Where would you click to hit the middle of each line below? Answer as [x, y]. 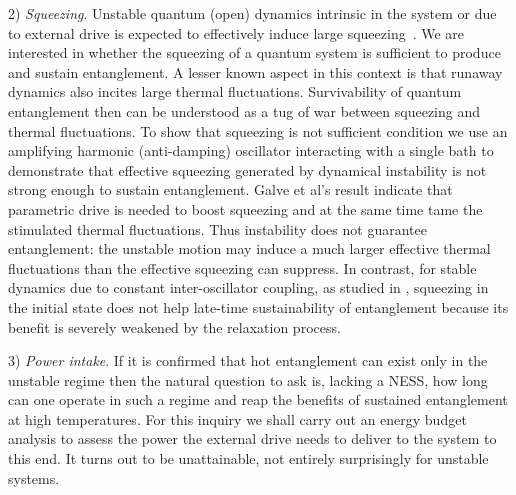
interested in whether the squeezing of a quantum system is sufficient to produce [254, 52]
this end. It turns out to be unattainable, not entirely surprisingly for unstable [248, 458]
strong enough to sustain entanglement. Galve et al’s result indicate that [230, 189]
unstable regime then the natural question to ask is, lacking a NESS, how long [248, 379]
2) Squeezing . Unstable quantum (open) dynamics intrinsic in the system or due [252, 13]
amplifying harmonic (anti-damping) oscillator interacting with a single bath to [251, 150]
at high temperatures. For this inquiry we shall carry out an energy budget [237, 418]
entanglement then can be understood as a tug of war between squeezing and [244, 110]
